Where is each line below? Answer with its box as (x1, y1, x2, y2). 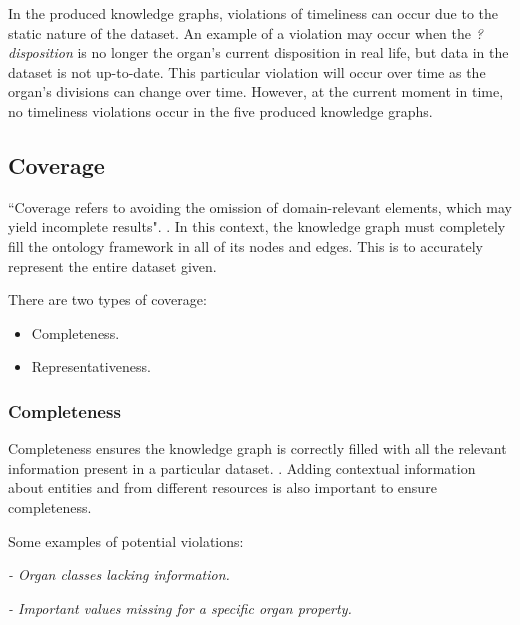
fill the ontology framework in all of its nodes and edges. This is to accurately (8, 235, 483, 256)
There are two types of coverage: (8, 289, 207, 310)
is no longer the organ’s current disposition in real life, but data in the (77, 42, 509, 63)
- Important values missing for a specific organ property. (8, 597, 352, 618)
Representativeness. (31, 356, 151, 377)
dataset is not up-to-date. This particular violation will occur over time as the (8, 61, 486, 82)
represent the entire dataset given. (8, 255, 217, 276)
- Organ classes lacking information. (8, 564, 230, 585)
